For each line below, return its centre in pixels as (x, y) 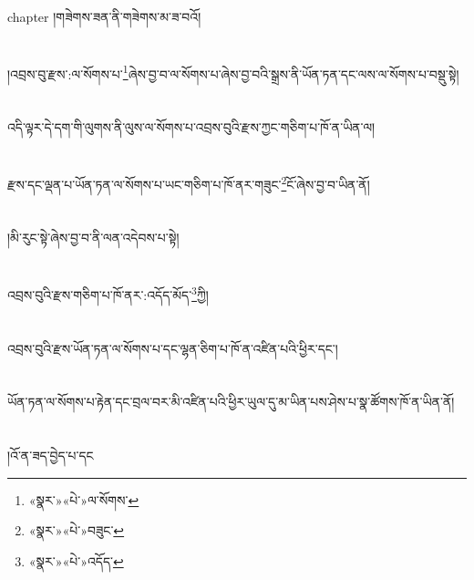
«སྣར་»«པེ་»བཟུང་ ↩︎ (77, 530)
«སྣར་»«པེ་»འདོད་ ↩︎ (76, 561)
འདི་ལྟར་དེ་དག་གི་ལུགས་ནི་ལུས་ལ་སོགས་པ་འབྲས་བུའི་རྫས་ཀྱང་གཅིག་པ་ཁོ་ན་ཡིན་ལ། (191, 127)
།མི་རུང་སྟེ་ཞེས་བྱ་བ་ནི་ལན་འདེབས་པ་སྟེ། (93, 238)
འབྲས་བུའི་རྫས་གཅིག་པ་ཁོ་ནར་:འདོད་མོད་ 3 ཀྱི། (108, 293)
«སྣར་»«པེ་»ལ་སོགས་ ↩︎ (84, 499)
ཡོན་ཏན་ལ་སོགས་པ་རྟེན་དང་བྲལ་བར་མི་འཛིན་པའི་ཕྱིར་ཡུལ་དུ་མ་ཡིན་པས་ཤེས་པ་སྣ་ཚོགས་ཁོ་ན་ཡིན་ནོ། (231, 402)
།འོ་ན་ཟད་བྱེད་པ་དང (51, 456)
